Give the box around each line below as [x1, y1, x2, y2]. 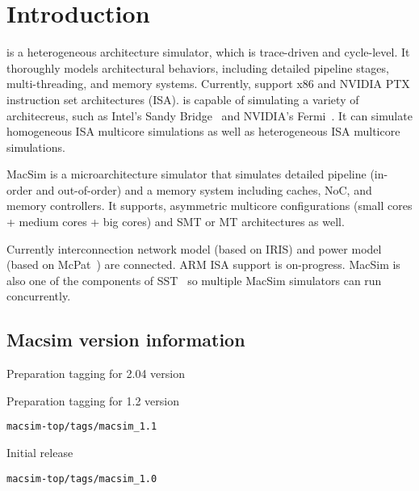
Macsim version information [6, 327, 245, 352]
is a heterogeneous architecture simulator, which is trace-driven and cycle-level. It [6, 44, 410, 61]
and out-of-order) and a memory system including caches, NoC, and [36, 181, 372, 198]
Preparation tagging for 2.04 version [6, 365, 185, 382]
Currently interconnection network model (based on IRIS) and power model [6, 240, 382, 257]
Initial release [6, 444, 73, 461]
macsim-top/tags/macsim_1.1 [6, 421, 157, 433]
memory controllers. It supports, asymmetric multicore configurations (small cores [6, 197, 413, 214]
